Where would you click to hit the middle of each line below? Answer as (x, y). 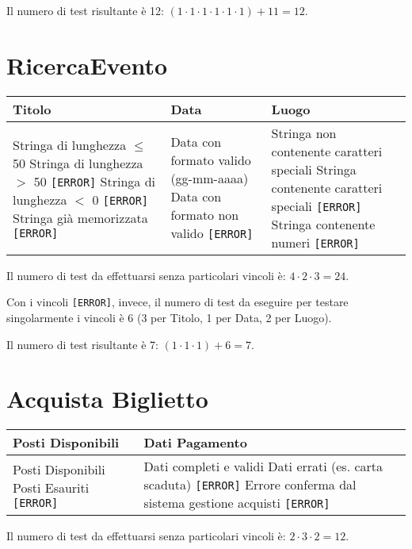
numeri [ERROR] (315, 242)
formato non (205, 215)
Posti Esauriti (51, 487)
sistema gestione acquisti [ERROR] (237, 503)
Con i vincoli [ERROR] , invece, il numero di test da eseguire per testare (177, 302)
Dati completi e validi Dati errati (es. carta (263, 466)
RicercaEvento (87, 65)
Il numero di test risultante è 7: (82, 344)
